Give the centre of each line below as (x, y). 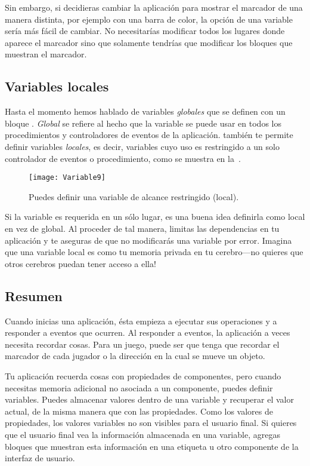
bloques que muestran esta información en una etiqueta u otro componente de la (152, 446)
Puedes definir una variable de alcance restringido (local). (134, 196)
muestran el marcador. (46, 54)
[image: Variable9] (67, 178)
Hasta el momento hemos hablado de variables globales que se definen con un (145, 111)
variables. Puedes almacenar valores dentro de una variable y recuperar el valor (149, 399)
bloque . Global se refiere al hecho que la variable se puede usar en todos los (143, 123)
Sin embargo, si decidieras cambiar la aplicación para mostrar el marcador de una (154, 7)
